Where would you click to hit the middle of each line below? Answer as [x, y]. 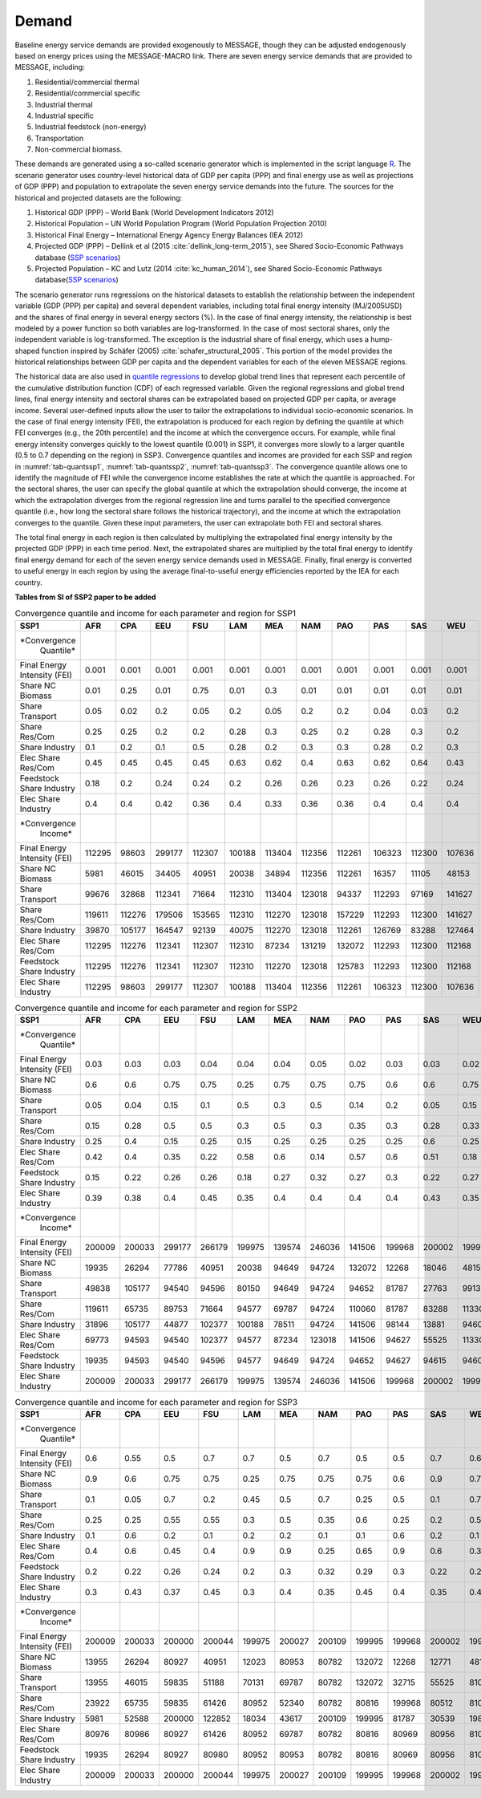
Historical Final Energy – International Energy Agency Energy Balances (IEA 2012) [169, 235]
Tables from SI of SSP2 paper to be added [85, 597]
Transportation [59, 138]
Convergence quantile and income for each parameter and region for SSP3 [156, 1402]
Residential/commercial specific [87, 93]
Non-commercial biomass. [79, 149]
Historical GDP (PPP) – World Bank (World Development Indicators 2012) [154, 213]
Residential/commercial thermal [87, 82]
